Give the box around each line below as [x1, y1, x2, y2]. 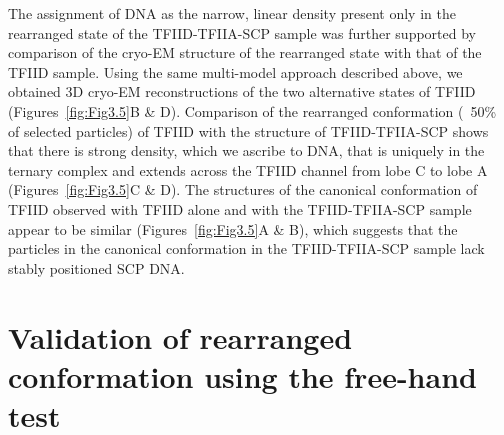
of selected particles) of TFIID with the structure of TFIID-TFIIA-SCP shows [8, 120, 489, 141]
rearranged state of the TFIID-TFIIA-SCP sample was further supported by [8, 22, 476, 43]
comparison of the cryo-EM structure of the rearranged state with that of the [8, 42, 482, 63]
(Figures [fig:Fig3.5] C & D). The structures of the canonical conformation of [8, 179, 478, 200]
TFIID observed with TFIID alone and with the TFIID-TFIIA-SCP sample [8, 198, 472, 219]
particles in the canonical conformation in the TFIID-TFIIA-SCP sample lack [8, 238, 485, 259]
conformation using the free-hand [8, 355, 477, 396]
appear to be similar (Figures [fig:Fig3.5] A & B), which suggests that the [8, 218, 458, 239]
